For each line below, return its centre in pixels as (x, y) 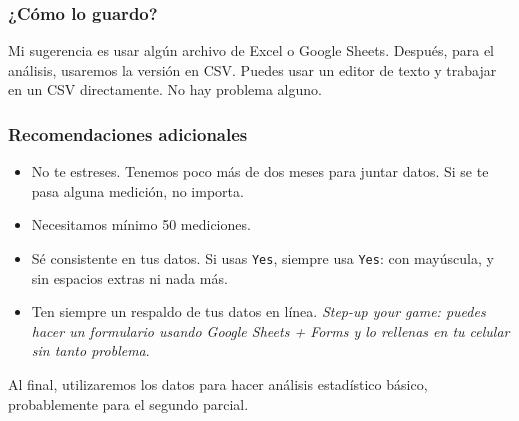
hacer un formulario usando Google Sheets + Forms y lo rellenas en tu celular (270, 330)
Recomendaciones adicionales (128, 133)
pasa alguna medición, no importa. (137, 190)
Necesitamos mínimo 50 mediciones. (141, 224)
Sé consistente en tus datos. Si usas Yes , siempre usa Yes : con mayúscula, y (262, 258)
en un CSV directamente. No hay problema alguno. (165, 89)
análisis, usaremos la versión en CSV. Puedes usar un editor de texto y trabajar (252, 69)
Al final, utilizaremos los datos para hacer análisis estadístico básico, (218, 384)
